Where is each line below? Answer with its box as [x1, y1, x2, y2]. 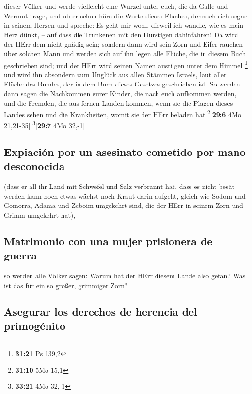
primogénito [4, 318, 65, 333]
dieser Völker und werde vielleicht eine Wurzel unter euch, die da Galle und [4, 1, 228, 11]
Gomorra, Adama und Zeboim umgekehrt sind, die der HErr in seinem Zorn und [4, 200, 243, 210]
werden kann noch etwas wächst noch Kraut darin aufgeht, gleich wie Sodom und [4, 190, 246, 201]
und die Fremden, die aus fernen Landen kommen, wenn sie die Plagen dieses [4, 98, 233, 108]
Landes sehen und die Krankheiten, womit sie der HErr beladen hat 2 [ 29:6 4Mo [4, 108, 241, 119]
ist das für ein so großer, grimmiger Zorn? [4, 280, 128, 290]
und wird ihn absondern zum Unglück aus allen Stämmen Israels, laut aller [4, 69, 227, 79]
